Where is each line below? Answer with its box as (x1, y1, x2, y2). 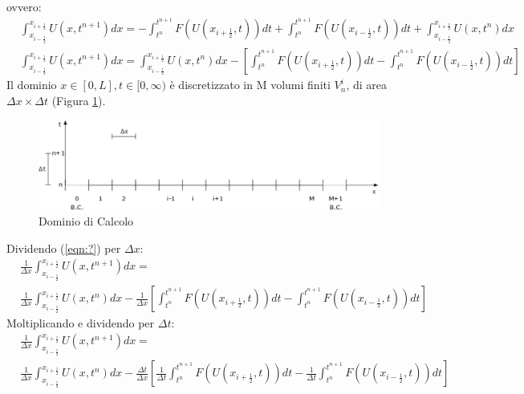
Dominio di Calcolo (39, 212, 134, 229)
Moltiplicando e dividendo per (6, 314, 155, 331)
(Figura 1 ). (51, 91, 106, 108)
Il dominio (6, 76, 57, 93)
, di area (346, 76, 388, 93)
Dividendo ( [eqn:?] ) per (6, 239, 121, 256)
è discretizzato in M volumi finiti (169, 76, 331, 93)
